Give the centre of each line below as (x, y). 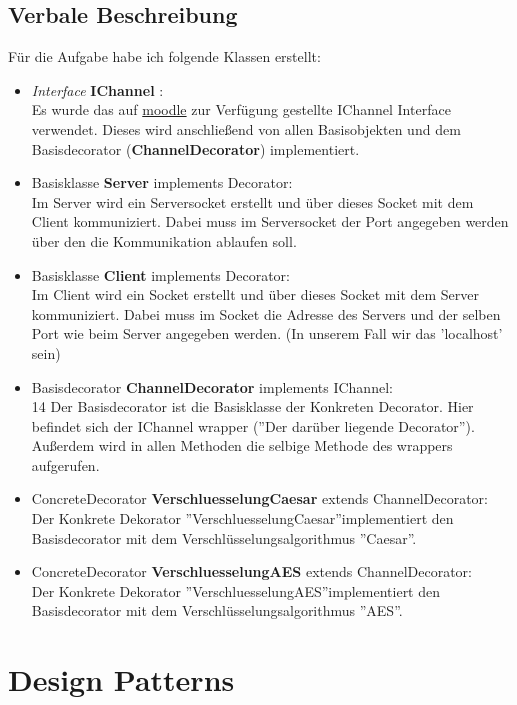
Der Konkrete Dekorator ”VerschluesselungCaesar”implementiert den (242, 518)
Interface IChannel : (97, 89)
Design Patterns (121, 679)
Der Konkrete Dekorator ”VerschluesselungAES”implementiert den (236, 590)
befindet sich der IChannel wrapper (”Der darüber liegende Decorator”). (253, 425)
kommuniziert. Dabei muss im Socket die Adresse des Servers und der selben (266, 313)
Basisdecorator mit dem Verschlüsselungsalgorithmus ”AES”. (217, 610)
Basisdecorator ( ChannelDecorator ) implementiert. (195, 148)
